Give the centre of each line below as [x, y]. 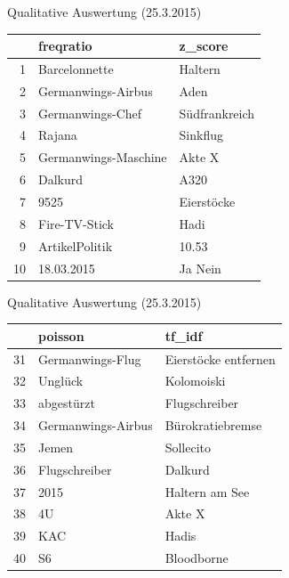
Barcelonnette [76, 68]
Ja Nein [200, 268]
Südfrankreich [217, 113]
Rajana [58, 135]
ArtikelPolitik [76, 245]
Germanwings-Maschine [103, 157]
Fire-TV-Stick [76, 223]
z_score [204, 46]
